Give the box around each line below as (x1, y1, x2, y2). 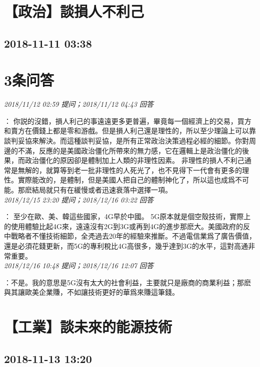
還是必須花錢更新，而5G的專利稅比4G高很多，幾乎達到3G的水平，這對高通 (4, 241, 248, 251)
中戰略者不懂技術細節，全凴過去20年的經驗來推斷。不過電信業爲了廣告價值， (4, 231, 256, 241)
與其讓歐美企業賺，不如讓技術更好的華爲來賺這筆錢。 (4, 287, 179, 297)
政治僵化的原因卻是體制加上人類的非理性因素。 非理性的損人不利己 (24, 155, 244, 165)
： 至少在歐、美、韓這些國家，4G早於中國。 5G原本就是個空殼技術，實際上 (4, 211, 251, 222)
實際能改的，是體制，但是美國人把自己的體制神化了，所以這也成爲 (17, 174, 235, 185)
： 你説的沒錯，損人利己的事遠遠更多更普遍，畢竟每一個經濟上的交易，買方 (4, 115, 251, 126)
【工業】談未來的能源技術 (4, 316, 172, 337)
